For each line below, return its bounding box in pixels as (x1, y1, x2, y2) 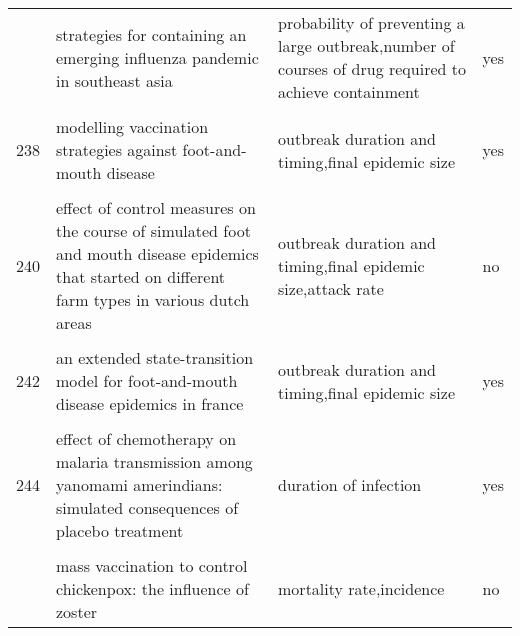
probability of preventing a (278, 11, 465, 34)
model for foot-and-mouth (56, 369, 238, 392)
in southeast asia (56, 68, 173, 92)
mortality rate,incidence (278, 577, 445, 600)
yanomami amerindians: (56, 473, 223, 496)
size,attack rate (278, 276, 384, 300)
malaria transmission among (56, 450, 253, 473)
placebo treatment (56, 519, 184, 542)
